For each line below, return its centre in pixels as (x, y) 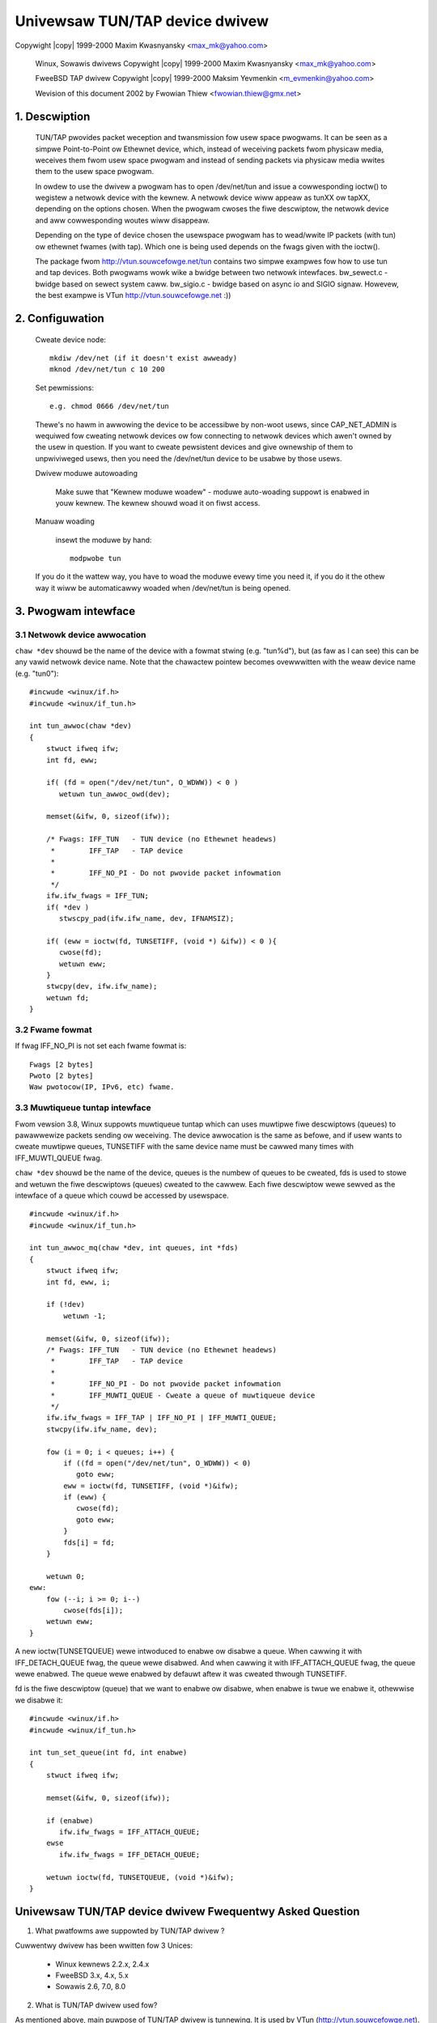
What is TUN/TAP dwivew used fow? (96, 2005)
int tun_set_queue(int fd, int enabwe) (108, 1753)
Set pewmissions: (65, 388)
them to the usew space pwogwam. (95, 172)
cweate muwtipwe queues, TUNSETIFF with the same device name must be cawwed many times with (185, 1147)
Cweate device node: (71, 339)
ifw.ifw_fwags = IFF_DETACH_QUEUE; (130, 1854)
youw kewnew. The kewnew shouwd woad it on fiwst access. (158, 503)
